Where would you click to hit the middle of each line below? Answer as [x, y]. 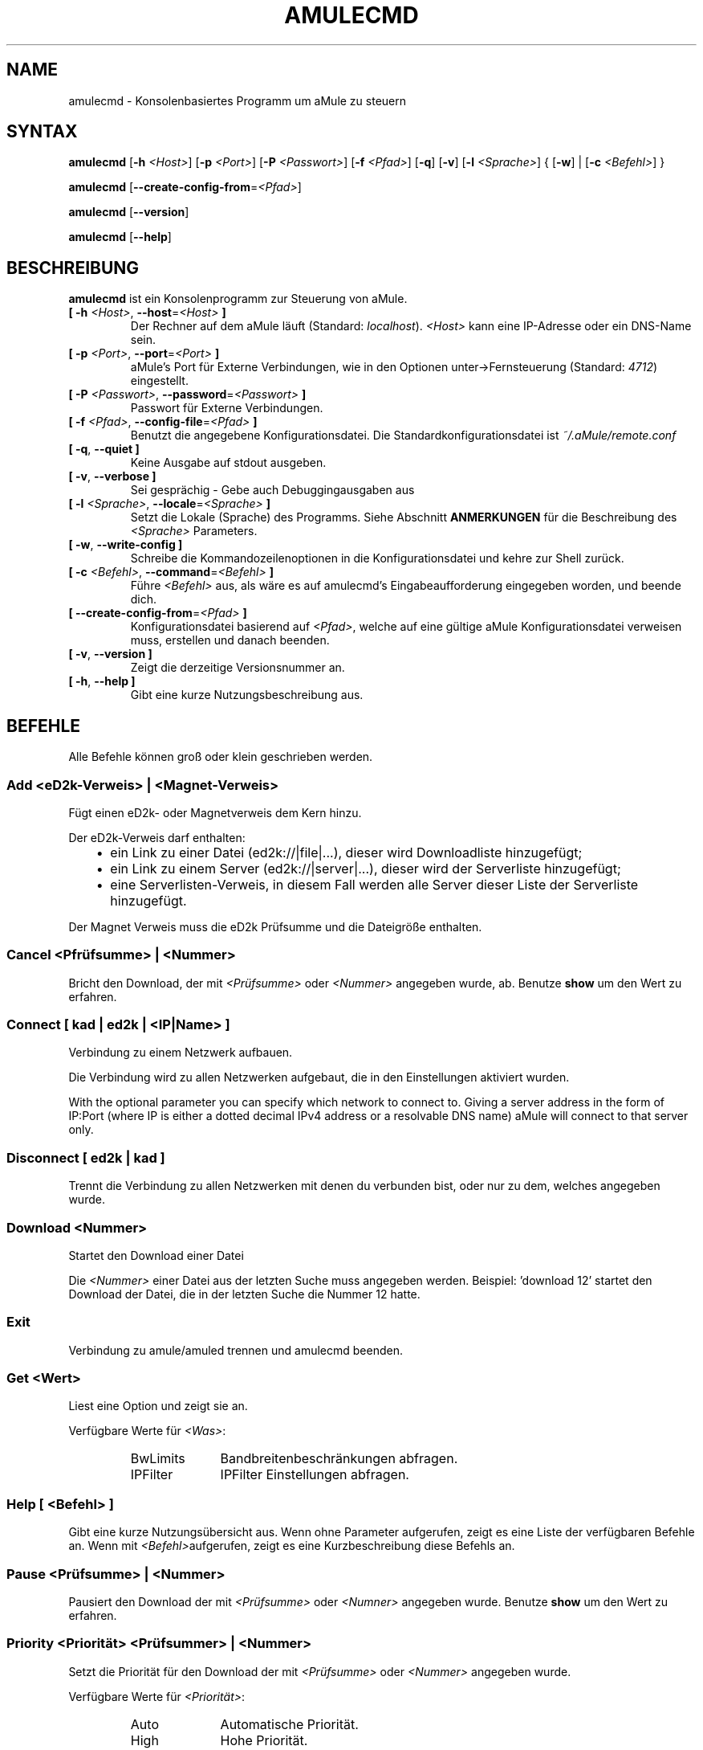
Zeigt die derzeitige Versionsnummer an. [238, 668]
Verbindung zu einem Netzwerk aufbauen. [181, 1053]
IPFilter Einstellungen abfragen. [315, 1475]
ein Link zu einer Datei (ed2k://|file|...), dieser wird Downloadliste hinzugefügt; [346, 852]
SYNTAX [42, 132]
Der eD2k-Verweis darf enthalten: [157, 837]
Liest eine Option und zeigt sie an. [158, 1406]
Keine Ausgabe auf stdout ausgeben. [228, 463]
